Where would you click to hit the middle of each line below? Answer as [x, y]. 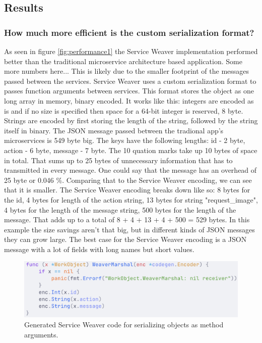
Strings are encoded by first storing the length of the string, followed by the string [131, 120]
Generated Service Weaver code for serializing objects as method [124, 325]
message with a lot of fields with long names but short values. [99, 249]
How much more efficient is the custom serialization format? [129, 32]
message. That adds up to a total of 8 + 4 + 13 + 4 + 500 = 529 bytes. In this [127, 219]
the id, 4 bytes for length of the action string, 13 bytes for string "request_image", [131, 199]
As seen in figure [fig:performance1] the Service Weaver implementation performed [131, 51]
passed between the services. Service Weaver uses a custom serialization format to [130, 81]
